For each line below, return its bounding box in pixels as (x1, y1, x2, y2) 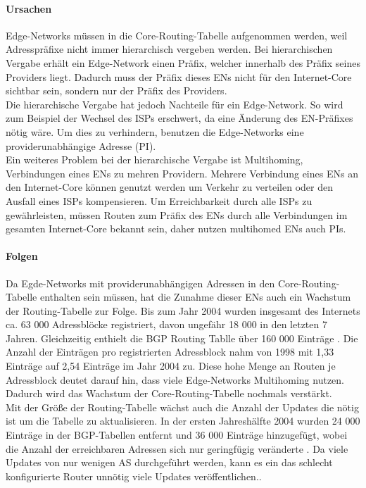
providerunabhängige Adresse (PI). (6, 138, 156, 153)
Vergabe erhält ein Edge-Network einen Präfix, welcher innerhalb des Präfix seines (6, 55, 360, 70)
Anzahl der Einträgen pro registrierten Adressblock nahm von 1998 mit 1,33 (6, 344, 334, 359)
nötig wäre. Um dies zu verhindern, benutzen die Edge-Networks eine (6, 124, 304, 139)
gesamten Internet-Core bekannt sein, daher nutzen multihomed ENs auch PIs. (6, 221, 346, 236)
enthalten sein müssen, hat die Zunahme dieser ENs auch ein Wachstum (39, 289, 351, 304)
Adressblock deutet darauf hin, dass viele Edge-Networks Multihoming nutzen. (6, 372, 344, 387)
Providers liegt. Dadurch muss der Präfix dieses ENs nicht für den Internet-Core (6, 69, 352, 84)
